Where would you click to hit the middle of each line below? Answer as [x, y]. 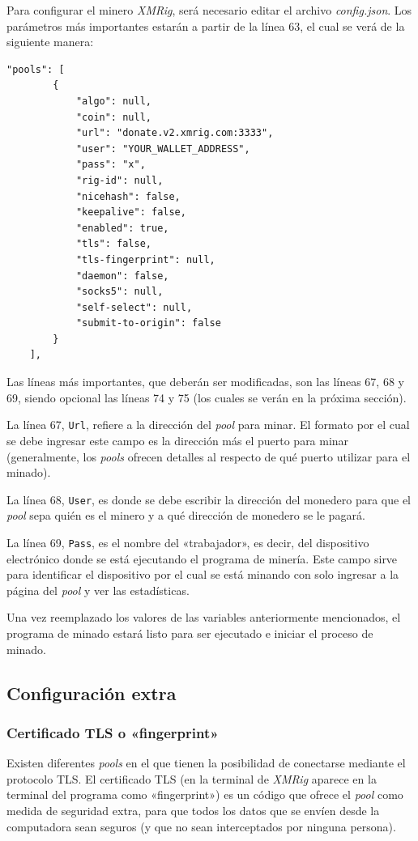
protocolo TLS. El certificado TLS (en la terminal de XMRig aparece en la [192, 778]
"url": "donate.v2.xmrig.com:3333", [175, 133]
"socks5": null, [119, 292]
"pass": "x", [111, 165]
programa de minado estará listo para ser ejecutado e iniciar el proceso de [190, 633]
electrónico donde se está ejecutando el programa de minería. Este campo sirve [202, 558]
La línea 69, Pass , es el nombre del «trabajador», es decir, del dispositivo [188, 542]
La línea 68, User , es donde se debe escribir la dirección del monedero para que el [209, 499]
